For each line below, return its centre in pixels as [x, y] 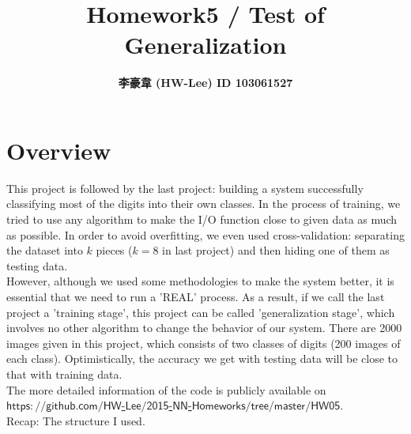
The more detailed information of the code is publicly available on [166, 389]
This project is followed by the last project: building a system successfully [185, 188]
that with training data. [64, 374]
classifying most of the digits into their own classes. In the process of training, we [204, 204]
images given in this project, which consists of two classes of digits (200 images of [204, 343]
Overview [59, 150]
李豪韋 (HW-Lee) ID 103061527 [205, 83]
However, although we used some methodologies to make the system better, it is [200, 281]
